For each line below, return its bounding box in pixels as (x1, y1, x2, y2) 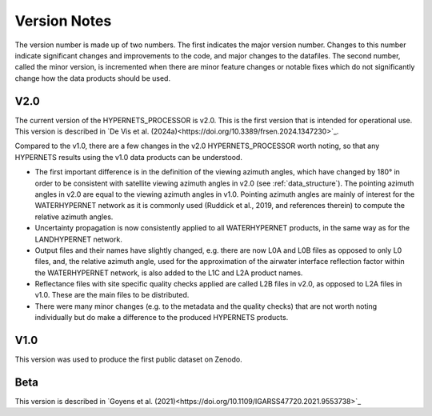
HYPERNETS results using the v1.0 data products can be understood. (14, 152, 243, 162)
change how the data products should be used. (14, 73, 171, 83)
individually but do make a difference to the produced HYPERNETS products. (34, 313, 289, 322)
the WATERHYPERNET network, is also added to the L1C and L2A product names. (34, 268, 303, 278)
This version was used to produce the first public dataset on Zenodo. (14, 354, 243, 364)
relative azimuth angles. (34, 212, 114, 222)
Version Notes (14, 12, 112, 30)
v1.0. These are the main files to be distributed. (34, 290, 190, 300)
